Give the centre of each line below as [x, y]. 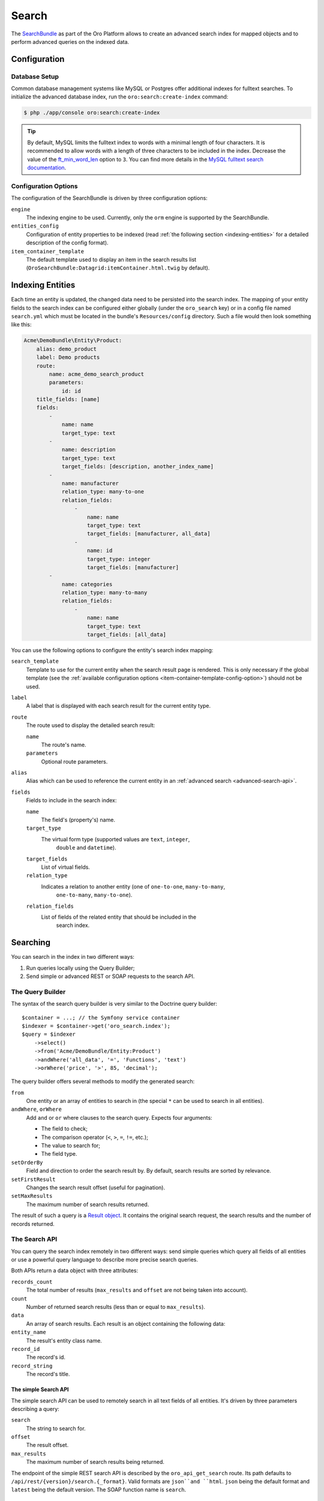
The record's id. [46, 1358]
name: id [100, 551]
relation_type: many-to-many [104, 593]
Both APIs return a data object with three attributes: [75, 1270]
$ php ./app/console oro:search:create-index [92, 113]
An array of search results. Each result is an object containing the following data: [126, 1323]
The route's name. [64, 744]
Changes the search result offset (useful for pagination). [95, 1187]
